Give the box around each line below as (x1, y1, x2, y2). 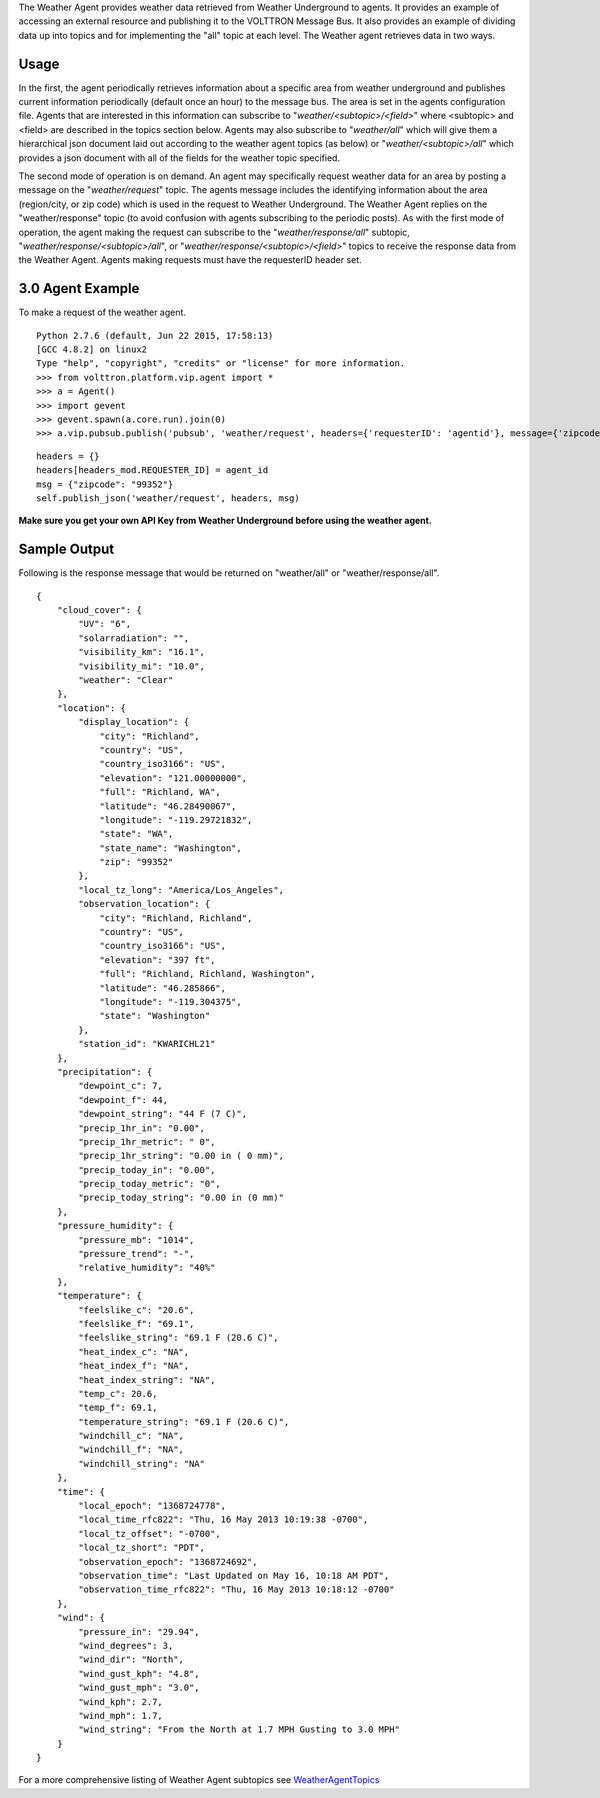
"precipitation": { (56, 1066, 153, 1077)
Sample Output (18, 541, 115, 558)
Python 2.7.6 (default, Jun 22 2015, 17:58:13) (36, 330, 274, 341)
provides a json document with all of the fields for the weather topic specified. (18, 151, 340, 164)
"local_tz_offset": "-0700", (78, 1528, 222, 1539)
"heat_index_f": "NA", (78, 1360, 190, 1372)
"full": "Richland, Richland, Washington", (99, 968, 316, 980)
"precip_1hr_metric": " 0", (78, 1136, 216, 1147)
